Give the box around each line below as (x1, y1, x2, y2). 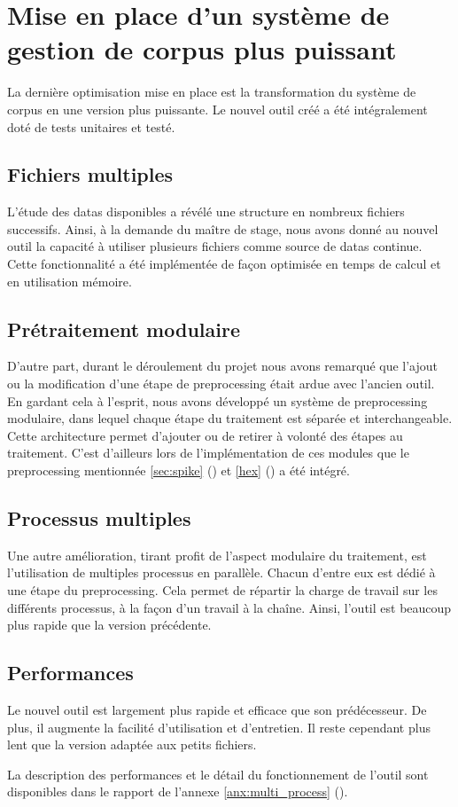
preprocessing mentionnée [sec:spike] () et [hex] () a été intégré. (7, 461, 350, 480)
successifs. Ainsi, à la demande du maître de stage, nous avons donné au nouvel (7, 219, 439, 238)
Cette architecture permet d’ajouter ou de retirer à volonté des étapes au (7, 426, 403, 444)
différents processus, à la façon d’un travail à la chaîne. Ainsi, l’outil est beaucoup (7, 598, 452, 616)
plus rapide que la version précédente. (7, 615, 212, 634)
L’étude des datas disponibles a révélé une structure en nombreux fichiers (7, 202, 405, 221)
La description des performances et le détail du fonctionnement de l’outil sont (7, 764, 429, 783)
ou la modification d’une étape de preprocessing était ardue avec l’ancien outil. (7, 374, 435, 393)
